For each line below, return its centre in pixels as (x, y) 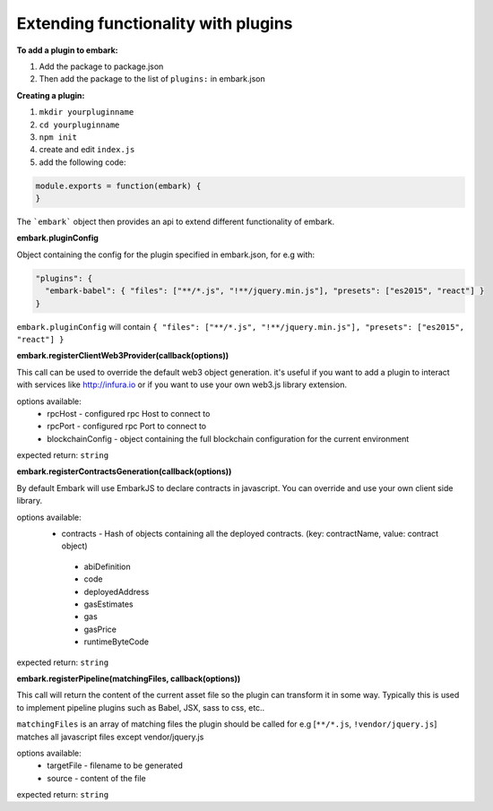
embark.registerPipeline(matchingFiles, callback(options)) (129, 678)
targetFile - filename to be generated (115, 765)
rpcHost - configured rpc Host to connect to (129, 413)
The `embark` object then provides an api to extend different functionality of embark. (176, 222)
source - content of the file (97, 778)
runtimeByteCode (117, 642)
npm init (58, 137)
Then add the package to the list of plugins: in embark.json (152, 79)
